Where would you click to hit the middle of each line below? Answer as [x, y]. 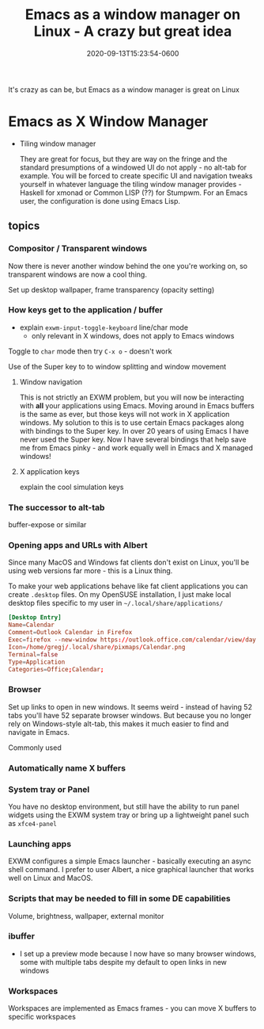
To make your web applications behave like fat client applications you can [128, 586]
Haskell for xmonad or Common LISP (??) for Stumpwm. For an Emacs [134, 193]
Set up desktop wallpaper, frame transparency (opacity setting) [111, 289]
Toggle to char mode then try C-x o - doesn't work [90, 351]
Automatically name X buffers [67, 768]
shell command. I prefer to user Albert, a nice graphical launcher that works [131, 870]
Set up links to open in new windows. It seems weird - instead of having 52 [130, 706]
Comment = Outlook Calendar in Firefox [70, 633]
